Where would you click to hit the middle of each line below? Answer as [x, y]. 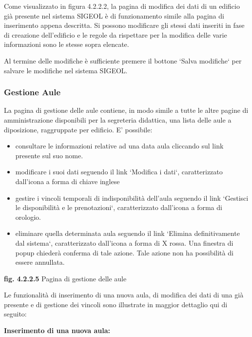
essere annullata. [40, 262]
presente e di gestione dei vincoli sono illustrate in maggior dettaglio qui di [116, 304]
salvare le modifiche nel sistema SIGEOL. [66, 70]
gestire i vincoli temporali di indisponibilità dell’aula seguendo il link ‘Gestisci [132, 198]
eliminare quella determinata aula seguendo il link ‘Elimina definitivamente [127, 233]
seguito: [15, 314]
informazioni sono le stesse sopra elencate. [67, 44]
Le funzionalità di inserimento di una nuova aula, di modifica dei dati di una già [124, 295]
